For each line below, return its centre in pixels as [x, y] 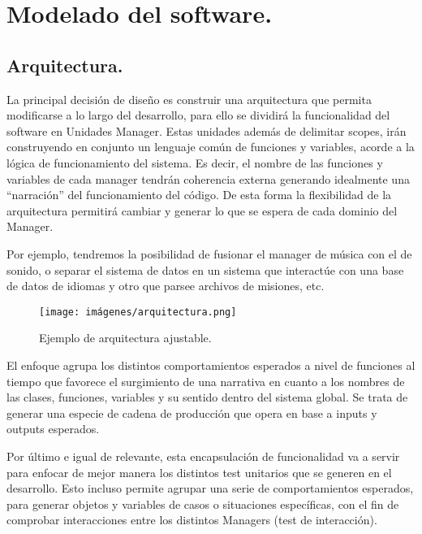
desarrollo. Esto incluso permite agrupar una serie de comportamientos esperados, [210, 488]
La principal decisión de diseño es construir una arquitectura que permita [189, 99]
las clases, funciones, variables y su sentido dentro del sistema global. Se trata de [207, 397]
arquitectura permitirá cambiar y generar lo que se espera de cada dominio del [202, 210]
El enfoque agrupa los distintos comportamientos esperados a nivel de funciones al [211, 365]
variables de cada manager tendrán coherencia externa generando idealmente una [208, 178]
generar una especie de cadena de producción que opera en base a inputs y [192, 412]
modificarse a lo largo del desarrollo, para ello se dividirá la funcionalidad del [198, 115]
